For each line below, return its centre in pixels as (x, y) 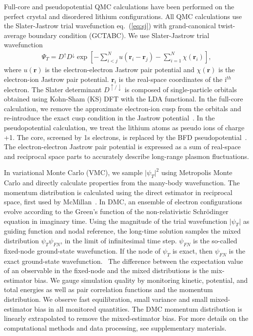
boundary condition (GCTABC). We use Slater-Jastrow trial (119, 35)
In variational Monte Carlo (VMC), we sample (73, 172)
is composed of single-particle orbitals (181, 89)
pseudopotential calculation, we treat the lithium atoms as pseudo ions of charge (124, 128)
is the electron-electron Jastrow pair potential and (120, 69)
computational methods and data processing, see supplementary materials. (115, 327)
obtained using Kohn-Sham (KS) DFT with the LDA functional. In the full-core (124, 99)
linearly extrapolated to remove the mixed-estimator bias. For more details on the (126, 318)
